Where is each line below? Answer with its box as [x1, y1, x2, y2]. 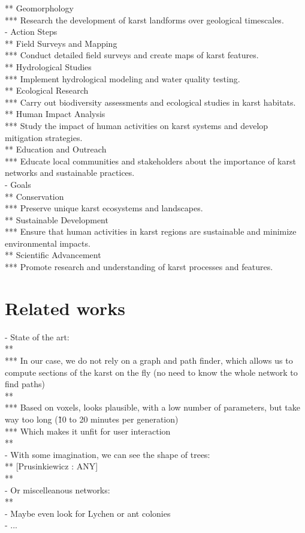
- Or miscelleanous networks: [5, 483, 110, 496]
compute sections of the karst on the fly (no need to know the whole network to [5, 366, 298, 378]
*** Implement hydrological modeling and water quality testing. [5, 72, 240, 85]
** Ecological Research [5, 84, 89, 97]
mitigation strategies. [5, 131, 83, 143]
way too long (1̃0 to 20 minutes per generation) [5, 412, 179, 425]
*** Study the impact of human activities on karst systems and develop [5, 119, 268, 131]
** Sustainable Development [5, 213, 108, 226]
